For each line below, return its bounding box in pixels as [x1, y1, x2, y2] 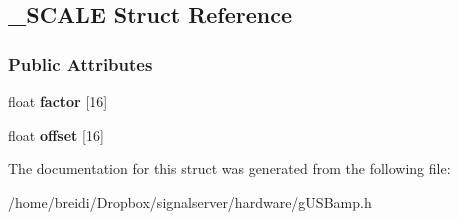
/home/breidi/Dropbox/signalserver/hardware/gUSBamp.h [8, 191, 372, 212]
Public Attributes [8, 51, 153, 76]
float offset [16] [8, 124, 104, 145]
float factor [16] [8, 91, 108, 111]
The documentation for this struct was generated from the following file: [8, 158, 451, 179]
